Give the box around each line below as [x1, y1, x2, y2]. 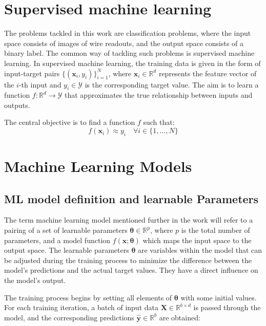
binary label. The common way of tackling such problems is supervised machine [4, 48, 255, 58]
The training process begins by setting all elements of [4, 292, 172, 302]
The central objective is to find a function [4, 117, 135, 127]
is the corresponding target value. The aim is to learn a [85, 79, 259, 90]
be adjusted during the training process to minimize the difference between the [4, 254, 252, 265]
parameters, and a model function [4, 234, 111, 245]
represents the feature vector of [158, 68, 257, 78]
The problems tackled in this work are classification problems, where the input [4, 28, 251, 38]
